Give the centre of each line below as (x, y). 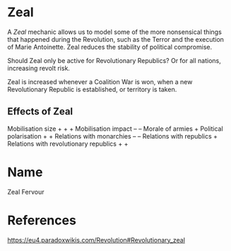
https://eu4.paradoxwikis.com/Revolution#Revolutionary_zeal (96, 240)
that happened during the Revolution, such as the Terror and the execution (116, 39)
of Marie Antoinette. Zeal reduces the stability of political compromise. (110, 47)
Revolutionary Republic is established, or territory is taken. (92, 89)
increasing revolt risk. (39, 68)
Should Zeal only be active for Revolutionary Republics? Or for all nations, (114, 60)
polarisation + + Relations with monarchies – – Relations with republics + (112, 136)
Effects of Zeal (40, 111)
